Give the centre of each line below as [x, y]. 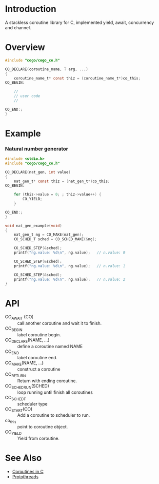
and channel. [18, 27]
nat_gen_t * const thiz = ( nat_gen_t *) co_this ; [62, 181]
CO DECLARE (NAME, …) [27, 340]
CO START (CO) [19, 409]
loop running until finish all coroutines [55, 392]
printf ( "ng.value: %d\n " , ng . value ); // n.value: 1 [70, 266]
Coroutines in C [28, 472]
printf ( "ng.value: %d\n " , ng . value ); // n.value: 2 [70, 279]
